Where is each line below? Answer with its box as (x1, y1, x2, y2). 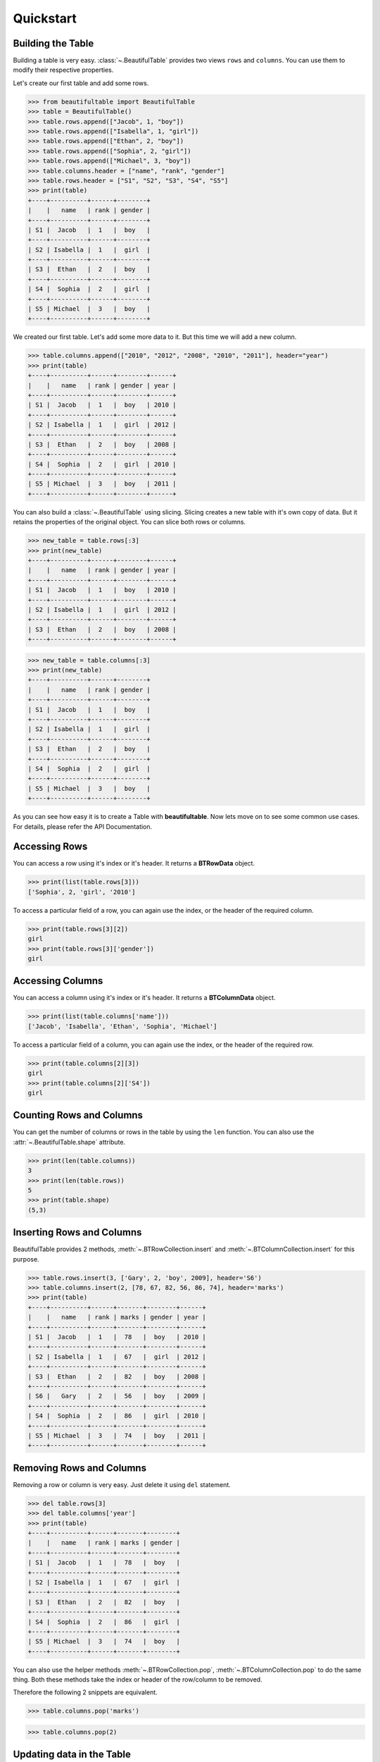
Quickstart (13, 11, 77, 26)
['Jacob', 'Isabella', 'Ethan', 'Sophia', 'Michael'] (27, 1022, 217, 1030)
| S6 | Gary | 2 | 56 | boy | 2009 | (27, 1392, 207, 1400)
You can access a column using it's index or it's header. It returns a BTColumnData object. (13, 994, 276, 1002)
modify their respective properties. (13, 66, 114, 74)
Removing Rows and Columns (13, 1462, 147, 1474)
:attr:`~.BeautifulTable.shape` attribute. (13, 1138, 126, 1146)
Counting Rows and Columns (13, 1109, 144, 1121)
